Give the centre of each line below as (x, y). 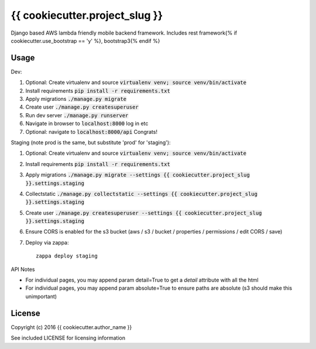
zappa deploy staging (67, 256)
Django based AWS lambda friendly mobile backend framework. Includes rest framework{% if (124, 33)
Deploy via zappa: (47, 242)
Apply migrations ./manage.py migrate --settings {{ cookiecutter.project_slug (138, 175)
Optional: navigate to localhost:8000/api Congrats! (92, 131)
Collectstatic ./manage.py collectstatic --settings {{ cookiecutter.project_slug (141, 194)
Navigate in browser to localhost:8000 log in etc (87, 124)
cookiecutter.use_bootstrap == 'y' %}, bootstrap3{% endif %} (85, 40)
